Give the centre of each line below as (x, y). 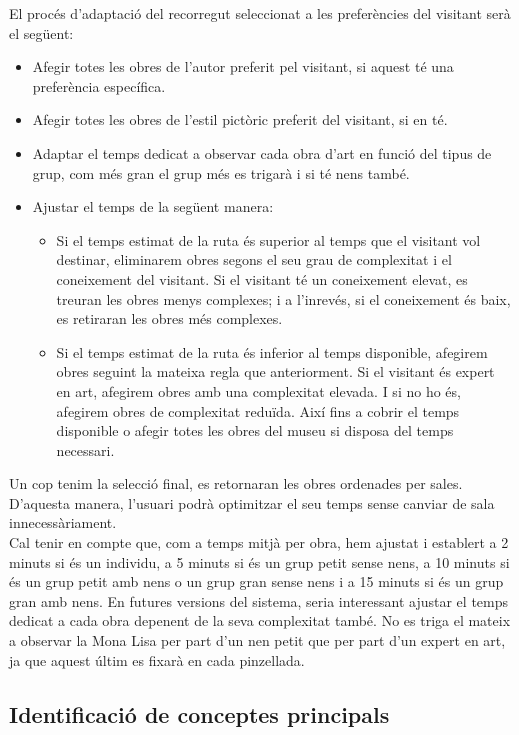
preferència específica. (99, 85)
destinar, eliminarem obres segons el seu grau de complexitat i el (254, 259)
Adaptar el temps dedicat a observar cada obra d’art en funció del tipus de (262, 152)
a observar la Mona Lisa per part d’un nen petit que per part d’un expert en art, (257, 640)
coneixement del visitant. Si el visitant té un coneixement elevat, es (262, 278)
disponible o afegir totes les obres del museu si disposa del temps (255, 430)
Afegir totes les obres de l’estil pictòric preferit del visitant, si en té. (240, 119)
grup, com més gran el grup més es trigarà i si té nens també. (221, 172)
